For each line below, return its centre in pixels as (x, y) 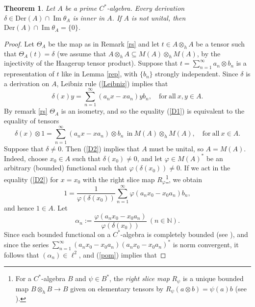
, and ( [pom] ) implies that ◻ (122, 254)
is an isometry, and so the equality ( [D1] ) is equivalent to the (153, 111)
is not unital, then (159, 17)
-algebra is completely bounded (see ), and (184, 234)
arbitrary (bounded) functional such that (65, 168)
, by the (209, 53)
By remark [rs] (26, 111)
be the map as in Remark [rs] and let (104, 43)
